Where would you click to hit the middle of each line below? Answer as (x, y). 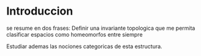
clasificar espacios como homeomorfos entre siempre (74, 34)
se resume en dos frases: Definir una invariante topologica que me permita (101, 28)
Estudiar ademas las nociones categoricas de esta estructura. (84, 46)
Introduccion (40, 11)
